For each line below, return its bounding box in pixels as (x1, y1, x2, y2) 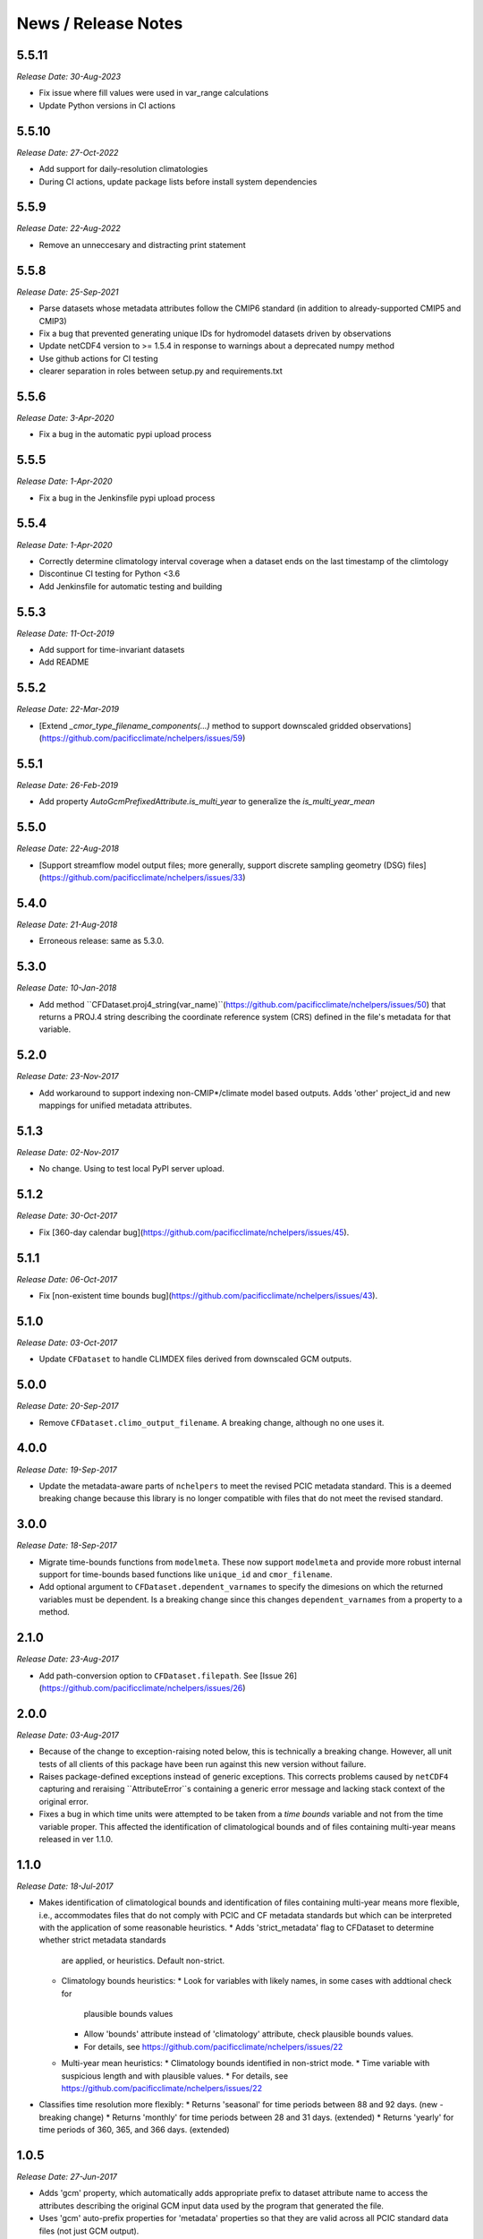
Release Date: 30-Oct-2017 (16, 1210, 118, 1222)
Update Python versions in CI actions (38, 99, 176, 111)
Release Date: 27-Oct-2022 (16, 147, 119, 158)
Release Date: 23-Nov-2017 (16, 1071, 120, 1082)
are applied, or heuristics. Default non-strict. (61, 1955, 225, 1966)
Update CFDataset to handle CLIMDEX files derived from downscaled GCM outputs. (38, 1353, 352, 1365)
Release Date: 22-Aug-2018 (16, 843, 120, 854)
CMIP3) (38, 315, 67, 326)
